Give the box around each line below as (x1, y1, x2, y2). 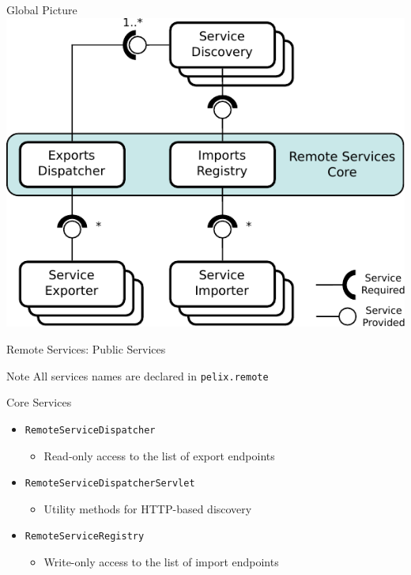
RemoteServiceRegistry (25, 531, 145, 543)
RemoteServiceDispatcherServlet (25, 478, 195, 490)
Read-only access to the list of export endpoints (43, 447, 275, 463)
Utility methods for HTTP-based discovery (43, 500, 252, 516)
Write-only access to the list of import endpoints (43, 554, 279, 570)
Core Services (6, 394, 72, 410)
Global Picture (6, 2, 77, 17)
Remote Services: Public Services (6, 341, 166, 357)
